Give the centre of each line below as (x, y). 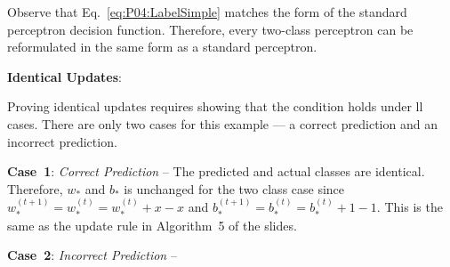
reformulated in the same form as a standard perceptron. (162, 47)
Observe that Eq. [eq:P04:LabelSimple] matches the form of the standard (207, 12)
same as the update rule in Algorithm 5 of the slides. (152, 225)
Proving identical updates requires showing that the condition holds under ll (215, 106)
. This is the (410, 207)
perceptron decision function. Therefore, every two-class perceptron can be (210, 29)
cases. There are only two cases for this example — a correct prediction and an (222, 123)
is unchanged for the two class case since (234, 188)
